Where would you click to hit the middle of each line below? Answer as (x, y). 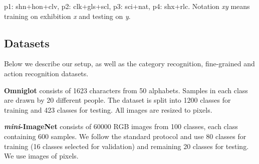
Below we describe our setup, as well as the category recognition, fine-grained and (129, 64)
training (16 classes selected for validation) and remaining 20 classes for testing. (126, 146)
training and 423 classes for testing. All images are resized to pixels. (108, 109)
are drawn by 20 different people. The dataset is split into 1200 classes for (117, 100)
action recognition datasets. (46, 73)
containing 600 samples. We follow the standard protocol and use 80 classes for (125, 136)
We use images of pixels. (41, 156)
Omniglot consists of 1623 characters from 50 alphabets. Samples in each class (126, 90)
